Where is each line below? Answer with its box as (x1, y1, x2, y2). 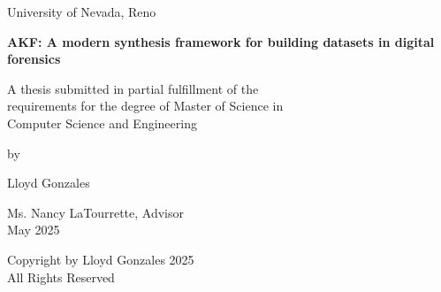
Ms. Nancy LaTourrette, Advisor (7, 203, 184, 221)
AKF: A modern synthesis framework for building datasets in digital (7, 32, 435, 50)
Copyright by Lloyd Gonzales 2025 (7, 250, 194, 268)
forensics (7, 50, 61, 68)
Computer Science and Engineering (7, 113, 197, 132)
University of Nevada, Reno (7, 3, 156, 20)
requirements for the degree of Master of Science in (7, 96, 284, 115)
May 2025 (7, 220, 60, 239)
